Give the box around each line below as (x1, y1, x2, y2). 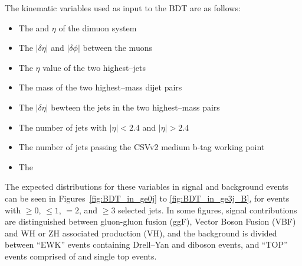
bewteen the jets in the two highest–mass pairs (51, 100, 220, 113)
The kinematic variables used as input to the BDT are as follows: (5, 2, 241, 14)
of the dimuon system (58, 21, 137, 34)
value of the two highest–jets (42, 61, 146, 73)
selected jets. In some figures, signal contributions (118, 203, 297, 216)
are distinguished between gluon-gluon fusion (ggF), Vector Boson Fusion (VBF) (5, 215, 296, 228)
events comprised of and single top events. (5, 249, 157, 262)
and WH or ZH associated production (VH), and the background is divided (5, 226, 277, 239)
